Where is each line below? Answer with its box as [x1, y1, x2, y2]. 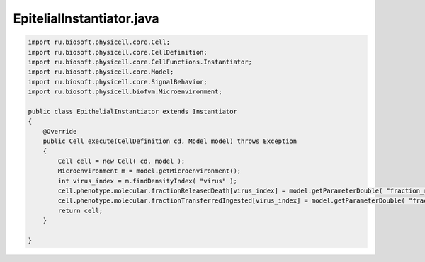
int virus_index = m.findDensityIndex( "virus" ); [57, 177, 237, 185]
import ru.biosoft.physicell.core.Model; [28, 68, 174, 76]
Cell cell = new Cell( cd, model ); [57, 156, 186, 165]
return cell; [57, 206, 103, 215]
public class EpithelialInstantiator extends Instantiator [28, 107, 237, 115]
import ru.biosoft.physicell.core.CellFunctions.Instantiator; [28, 57, 253, 66]
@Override [42, 127, 77, 135]
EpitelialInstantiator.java [13, 11, 159, 26]
